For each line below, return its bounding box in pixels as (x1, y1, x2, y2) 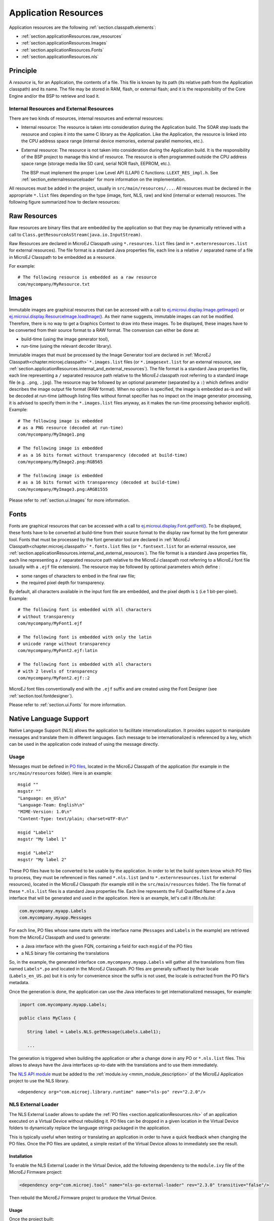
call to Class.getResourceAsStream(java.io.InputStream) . (9, 232, 143, 237)
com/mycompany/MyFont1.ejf (18, 620, 83, 626)
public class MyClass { (19, 1015, 77, 1021)
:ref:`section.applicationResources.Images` (21, 40, 107, 46)
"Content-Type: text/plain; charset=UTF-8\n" (18, 816, 129, 821)
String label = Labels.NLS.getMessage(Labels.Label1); (27, 1029, 161, 1035)
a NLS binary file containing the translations (21, 950, 109, 956)
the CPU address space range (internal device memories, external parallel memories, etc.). (21, 138, 204, 144)
